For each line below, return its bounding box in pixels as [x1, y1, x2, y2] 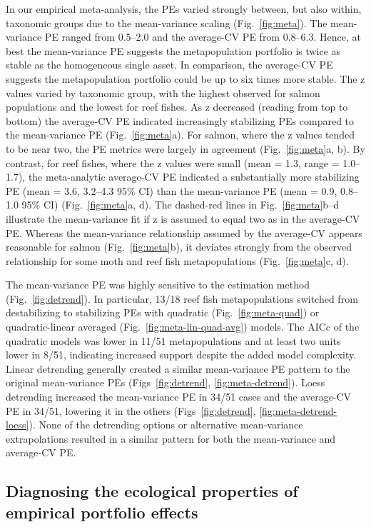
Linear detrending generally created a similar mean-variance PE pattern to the [6, 361, 350, 376]
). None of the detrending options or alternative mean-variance [29, 417, 303, 432]
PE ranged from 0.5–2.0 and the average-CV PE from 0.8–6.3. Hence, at [44, 29, 361, 44]
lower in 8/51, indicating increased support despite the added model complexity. [6, 347, 357, 362]
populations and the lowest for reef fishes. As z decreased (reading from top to [6, 99, 348, 114]
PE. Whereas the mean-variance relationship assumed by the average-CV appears [6, 225, 362, 240]
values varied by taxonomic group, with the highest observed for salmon [6, 85, 320, 100]
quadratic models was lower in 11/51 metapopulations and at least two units [6, 333, 341, 348]
